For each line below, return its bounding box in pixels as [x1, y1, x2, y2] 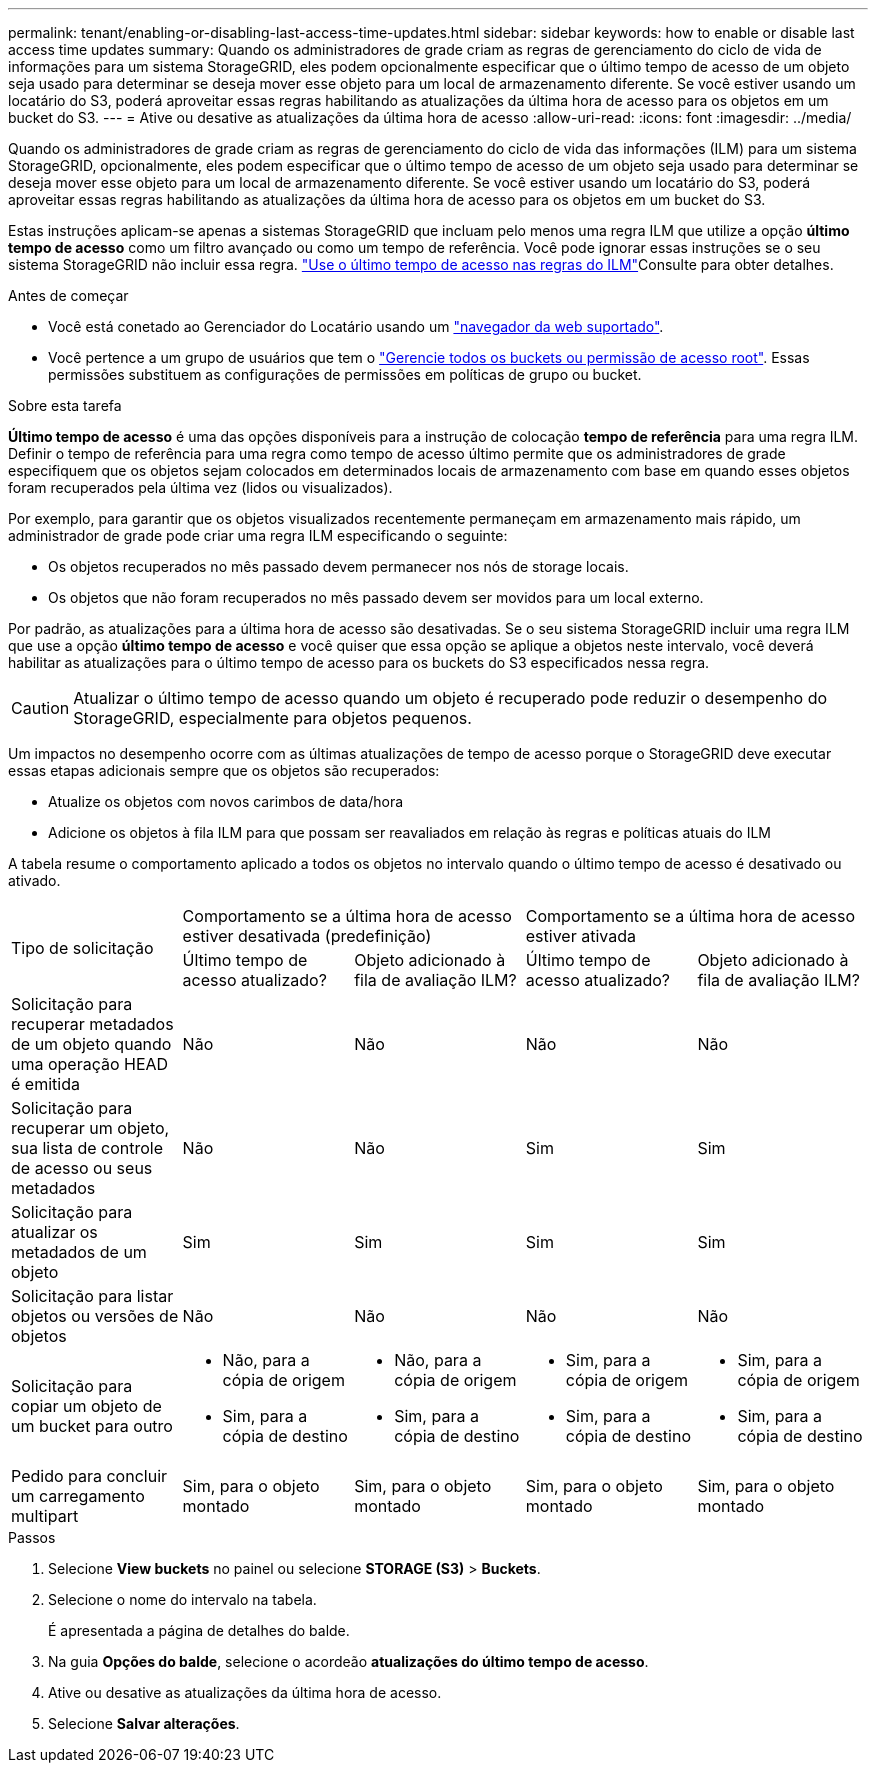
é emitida [11, 1074, 80, 1094]
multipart [11, 1506, 79, 1526]
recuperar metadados [11, 1014, 174, 1034]
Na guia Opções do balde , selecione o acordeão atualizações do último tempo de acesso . [48, 1653, 649, 1670]
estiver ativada [525, 926, 636, 946]
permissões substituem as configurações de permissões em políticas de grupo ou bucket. [48, 366, 642, 383]
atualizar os [11, 1222, 98, 1242]
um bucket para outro [11, 1416, 173, 1436]
